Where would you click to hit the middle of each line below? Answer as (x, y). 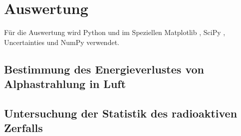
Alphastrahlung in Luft (65, 84)
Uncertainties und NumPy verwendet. (62, 42)
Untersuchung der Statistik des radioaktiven (121, 113)
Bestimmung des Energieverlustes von (104, 69)
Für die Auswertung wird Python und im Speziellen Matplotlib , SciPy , (115, 32)
